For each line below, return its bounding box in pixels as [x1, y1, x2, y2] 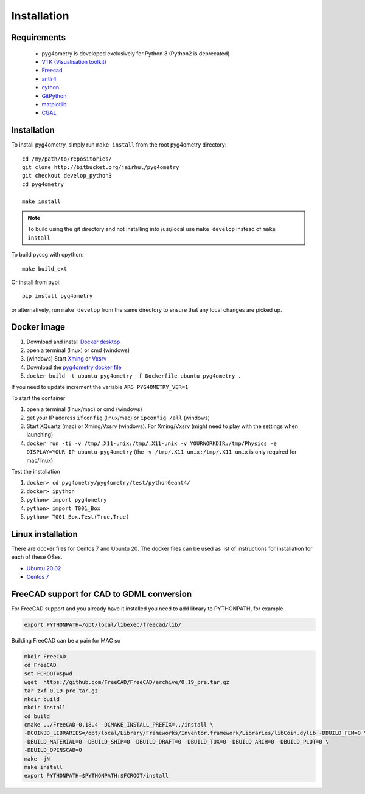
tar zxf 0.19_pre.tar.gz [24, 687, 99, 694]
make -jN [24, 755, 50, 762]
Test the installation [11, 468, 60, 475]
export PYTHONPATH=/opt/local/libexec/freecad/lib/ [24, 621, 182, 628]
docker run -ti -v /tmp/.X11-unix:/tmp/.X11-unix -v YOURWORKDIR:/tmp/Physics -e [26, 440, 277, 447]
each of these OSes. [11, 553, 63, 561]
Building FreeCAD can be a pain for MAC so [11, 637, 121, 644]
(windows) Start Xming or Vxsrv [26, 355, 107, 362]
